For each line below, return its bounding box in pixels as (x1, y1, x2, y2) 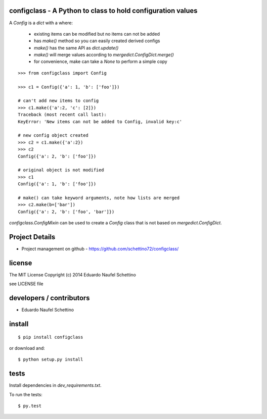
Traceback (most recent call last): (18, 112, 107, 117)
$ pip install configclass (18, 334, 84, 340)
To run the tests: (9, 391, 43, 397)
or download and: (9, 345, 45, 351)
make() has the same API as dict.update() (34, 45, 119, 51)
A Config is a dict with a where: (9, 20, 73, 26)
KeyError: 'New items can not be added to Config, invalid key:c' (18, 119, 182, 124)
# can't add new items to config (18, 98, 99, 104)
